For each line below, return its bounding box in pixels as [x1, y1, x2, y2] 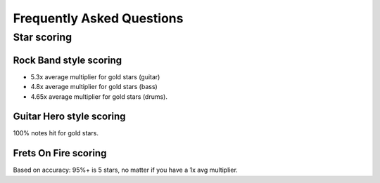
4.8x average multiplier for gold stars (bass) [30, 83, 158, 91]
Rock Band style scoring [13, 54, 122, 66]
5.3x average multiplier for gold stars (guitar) [30, 72, 160, 81]
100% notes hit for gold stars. [13, 129, 99, 137]
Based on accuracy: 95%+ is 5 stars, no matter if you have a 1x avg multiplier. [13, 165, 239, 175]
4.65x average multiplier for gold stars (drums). [30, 92, 168, 101]
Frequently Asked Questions [13, 11, 184, 26]
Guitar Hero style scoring [13, 111, 126, 123]
